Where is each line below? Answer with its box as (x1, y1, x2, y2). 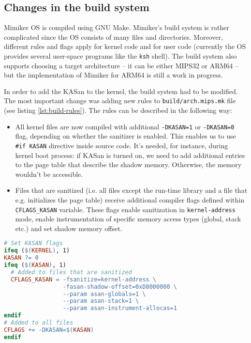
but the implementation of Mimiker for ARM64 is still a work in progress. (4, 70, 223, 80)
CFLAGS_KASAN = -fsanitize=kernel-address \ (11, 276, 157, 283)
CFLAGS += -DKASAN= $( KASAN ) (4, 326, 94, 333)
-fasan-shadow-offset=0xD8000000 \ (62, 283, 177, 290)
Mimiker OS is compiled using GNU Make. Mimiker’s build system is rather (4, 22, 229, 32)
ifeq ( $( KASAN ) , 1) (4, 262, 66, 269)
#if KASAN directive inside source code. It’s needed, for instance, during (15, 140, 228, 150)
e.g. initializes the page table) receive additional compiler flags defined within (15, 194, 244, 204)
